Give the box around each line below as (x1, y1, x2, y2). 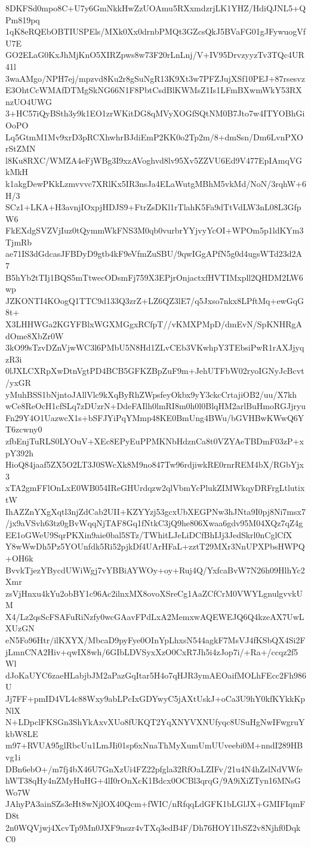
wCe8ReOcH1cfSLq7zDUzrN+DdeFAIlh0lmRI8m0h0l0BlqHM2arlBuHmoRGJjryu (5, 400, 306, 412)
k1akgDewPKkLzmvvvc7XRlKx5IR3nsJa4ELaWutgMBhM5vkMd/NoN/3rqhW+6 (5, 177, 306, 189)
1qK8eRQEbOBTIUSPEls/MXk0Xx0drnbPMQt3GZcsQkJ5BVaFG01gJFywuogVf (5, 25, 306, 38)
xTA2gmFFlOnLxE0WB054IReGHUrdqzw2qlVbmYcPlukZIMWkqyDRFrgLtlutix (5, 481, 305, 494)
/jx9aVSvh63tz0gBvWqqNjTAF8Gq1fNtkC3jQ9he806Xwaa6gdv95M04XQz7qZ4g (5, 517, 303, 529)
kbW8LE (5, 727, 38, 739)
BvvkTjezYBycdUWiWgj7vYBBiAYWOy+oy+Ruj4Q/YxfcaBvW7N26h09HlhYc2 (5, 563, 305, 576)
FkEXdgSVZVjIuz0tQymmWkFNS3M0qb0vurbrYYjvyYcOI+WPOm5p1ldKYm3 (5, 224, 304, 237)
